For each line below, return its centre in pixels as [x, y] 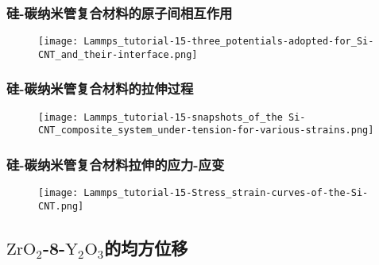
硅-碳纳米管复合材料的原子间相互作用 [120, 12]
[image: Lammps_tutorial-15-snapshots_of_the [160, 117]
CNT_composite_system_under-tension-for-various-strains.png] [206, 131]
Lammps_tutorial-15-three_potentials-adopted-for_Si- [229, 42]
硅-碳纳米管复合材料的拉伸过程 [100, 88]
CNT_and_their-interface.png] [118, 54]
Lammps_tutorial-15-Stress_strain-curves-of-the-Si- [226, 193]
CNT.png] [61, 206]
